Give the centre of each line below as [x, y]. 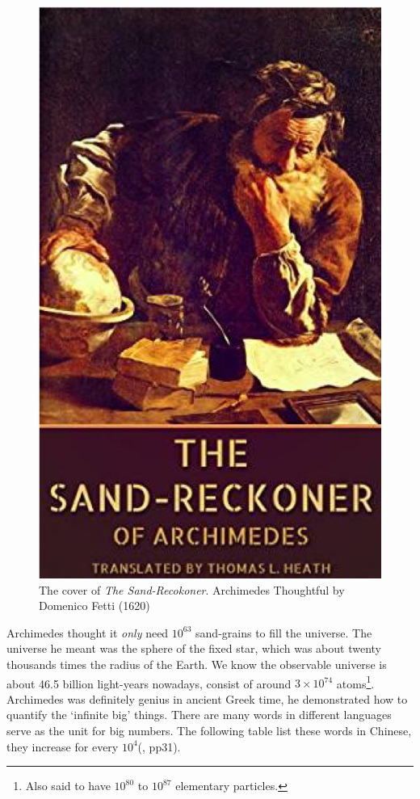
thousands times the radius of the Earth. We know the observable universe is [197, 664]
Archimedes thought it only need [88, 632]
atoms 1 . [355, 682]
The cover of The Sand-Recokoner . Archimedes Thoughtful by [192, 589]
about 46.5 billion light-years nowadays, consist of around [149, 683]
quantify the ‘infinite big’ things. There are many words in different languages [199, 715]
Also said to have [68, 786]
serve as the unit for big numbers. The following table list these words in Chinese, [209, 731]
